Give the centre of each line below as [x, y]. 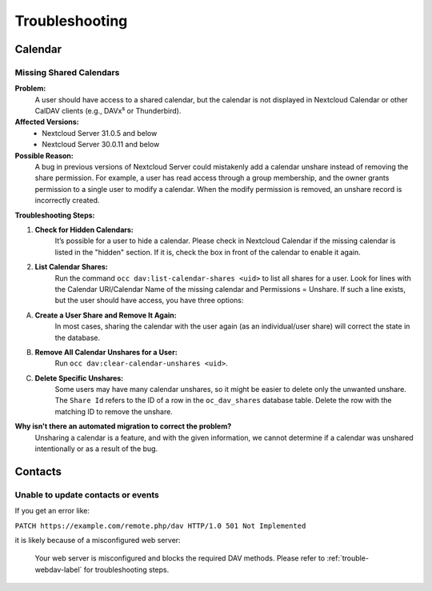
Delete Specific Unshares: [79, 378]
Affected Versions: [47, 122]
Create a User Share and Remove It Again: [106, 315]
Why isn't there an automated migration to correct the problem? [123, 426]
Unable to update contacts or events [87, 494]
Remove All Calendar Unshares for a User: [106, 352]
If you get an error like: [52, 511]
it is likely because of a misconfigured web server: [98, 540]
